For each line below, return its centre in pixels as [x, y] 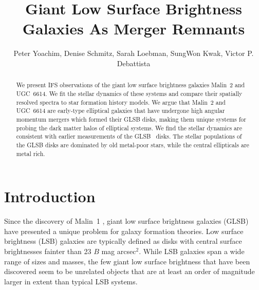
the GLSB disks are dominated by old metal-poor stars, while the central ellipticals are [133, 144]
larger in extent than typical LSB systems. [71, 281]
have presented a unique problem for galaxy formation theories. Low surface [124, 231]
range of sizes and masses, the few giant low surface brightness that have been [127, 261]
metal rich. [31, 153]
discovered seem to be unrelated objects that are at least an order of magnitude [129, 271]
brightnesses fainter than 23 [48, 251]
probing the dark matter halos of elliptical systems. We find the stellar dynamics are [129, 128]
